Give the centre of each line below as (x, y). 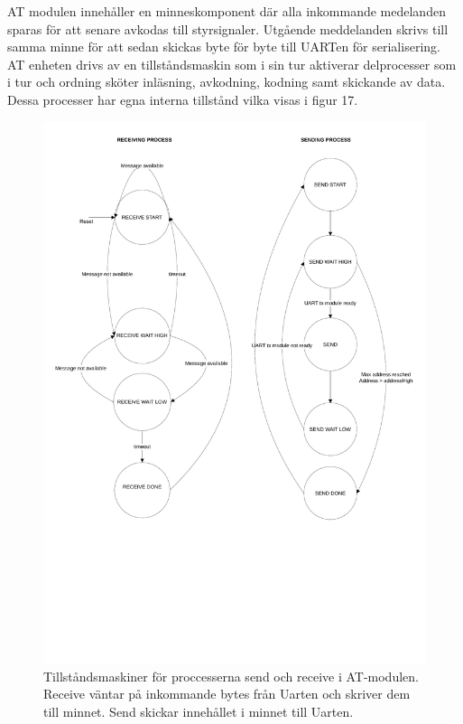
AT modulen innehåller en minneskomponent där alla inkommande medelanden (227, 11)
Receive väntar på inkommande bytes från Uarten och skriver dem (227, 694)
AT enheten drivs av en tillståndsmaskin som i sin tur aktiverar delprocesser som (232, 64)
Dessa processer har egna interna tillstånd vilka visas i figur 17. (183, 99)
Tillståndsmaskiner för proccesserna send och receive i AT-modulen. (231, 676)
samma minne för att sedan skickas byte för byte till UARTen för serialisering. (224, 47)
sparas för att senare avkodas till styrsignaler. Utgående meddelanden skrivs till (228, 28)
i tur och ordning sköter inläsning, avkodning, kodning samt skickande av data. (227, 82)
